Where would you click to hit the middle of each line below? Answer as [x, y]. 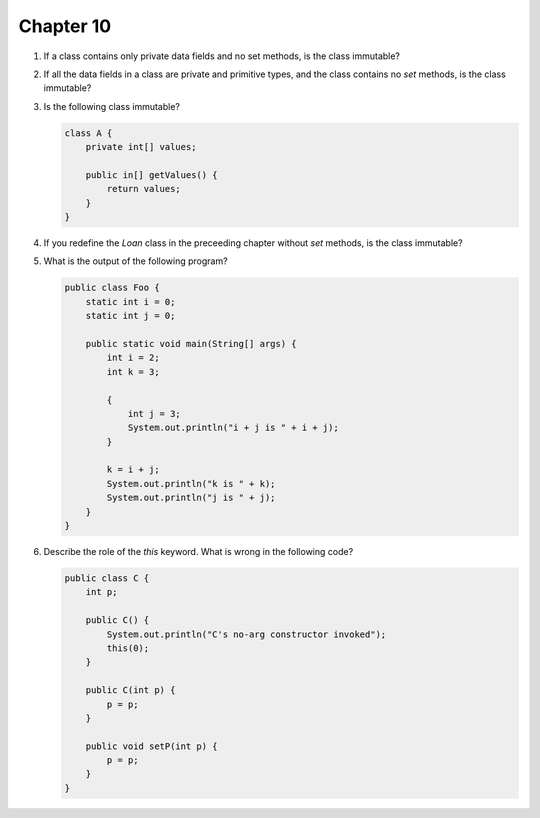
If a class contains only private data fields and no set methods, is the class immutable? [221, 56]
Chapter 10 [65, 26]
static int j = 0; [130, 316]
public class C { [107, 578]
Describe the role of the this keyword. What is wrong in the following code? [198, 552]
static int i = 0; [130, 301]
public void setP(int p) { [152, 746]
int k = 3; [133, 371]
